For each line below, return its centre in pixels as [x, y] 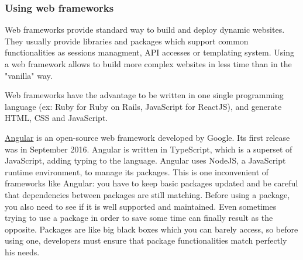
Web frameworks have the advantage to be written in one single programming [144, 95]
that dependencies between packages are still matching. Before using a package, [147, 194]
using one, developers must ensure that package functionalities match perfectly [146, 240]
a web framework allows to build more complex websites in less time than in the [148, 64]
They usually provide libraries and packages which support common [127, 41]
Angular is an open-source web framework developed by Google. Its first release [147, 137]
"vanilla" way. [29, 75]
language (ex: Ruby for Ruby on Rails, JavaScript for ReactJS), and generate [143, 106]
